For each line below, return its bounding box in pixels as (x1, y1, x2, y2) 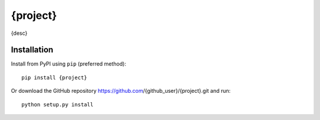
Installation (11, 45, 53, 55)
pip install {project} (21, 74, 88, 81)
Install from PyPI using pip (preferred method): (11, 60, 127, 67)
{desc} (11, 30, 28, 37)
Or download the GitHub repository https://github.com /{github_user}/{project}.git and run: (11, 87, 231, 95)
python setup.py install (21, 101, 94, 108)
